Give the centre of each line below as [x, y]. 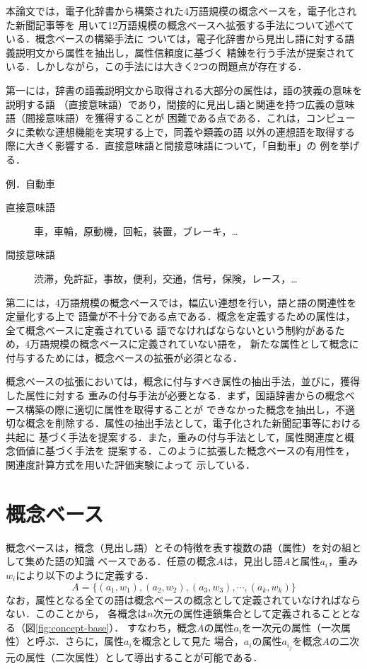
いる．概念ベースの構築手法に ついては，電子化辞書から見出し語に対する [175, 39]
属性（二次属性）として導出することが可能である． [144, 657]
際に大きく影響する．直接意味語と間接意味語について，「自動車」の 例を [173, 145]
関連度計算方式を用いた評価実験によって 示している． [131, 465]
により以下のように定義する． [85, 574]
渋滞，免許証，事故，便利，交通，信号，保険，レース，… [166, 278]
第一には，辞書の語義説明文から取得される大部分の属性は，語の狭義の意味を [184, 90]
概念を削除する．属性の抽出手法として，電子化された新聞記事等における [193, 423]
